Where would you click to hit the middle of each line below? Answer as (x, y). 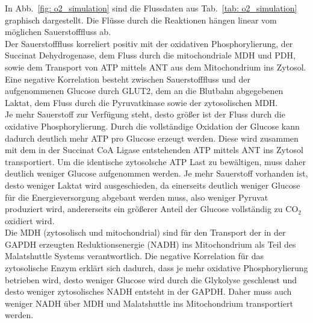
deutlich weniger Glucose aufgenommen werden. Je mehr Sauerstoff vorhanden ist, (156, 173)
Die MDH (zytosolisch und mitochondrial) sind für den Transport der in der (145, 232)
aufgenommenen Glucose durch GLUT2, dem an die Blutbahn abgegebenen (144, 91)
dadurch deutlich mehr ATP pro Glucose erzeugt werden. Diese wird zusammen (152, 138)
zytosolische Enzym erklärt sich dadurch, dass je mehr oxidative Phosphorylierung (156, 268)
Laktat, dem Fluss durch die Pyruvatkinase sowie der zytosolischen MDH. (141, 102)
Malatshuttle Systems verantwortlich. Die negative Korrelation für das (135, 256)
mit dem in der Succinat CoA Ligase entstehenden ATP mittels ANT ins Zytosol (154, 150)
